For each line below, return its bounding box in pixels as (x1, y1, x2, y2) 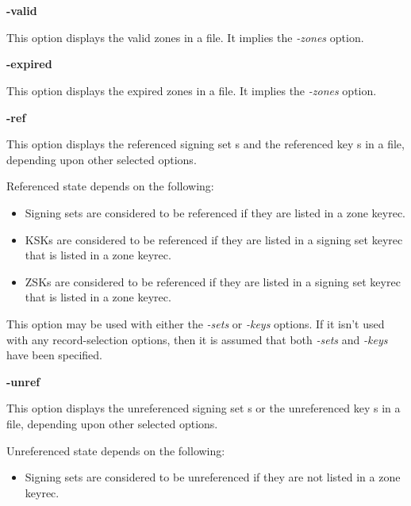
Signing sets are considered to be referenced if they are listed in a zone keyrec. (25, 204, 406, 220)
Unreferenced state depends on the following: (6, 442, 225, 458)
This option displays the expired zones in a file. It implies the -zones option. (6, 82, 377, 98)
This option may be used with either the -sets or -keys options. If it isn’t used (6, 315, 385, 332)
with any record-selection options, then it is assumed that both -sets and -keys (6, 331, 388, 347)
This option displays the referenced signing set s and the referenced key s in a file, (6, 136, 405, 152)
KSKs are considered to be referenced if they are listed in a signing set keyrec (25, 231, 403, 247)
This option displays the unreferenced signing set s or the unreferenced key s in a (6, 400, 401, 416)
